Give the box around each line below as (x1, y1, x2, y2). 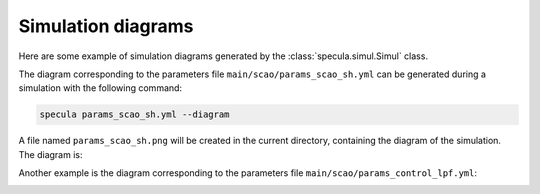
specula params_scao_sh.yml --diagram (39, 109, 230, 120)
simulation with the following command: (18, 82, 183, 94)
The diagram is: (18, 148, 83, 160)
